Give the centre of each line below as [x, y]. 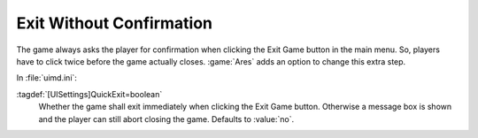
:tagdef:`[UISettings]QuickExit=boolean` [89, 94]
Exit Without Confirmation [114, 23]
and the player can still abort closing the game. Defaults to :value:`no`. [166, 119]
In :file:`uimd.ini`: [46, 78]
